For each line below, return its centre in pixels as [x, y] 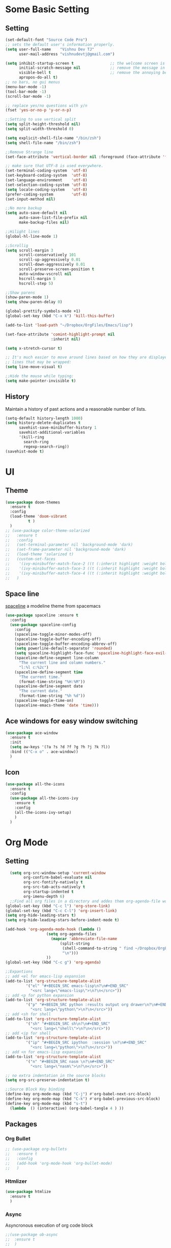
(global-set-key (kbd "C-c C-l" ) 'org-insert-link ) [61, 911]
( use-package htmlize [28, 1192]
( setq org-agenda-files [71, 934]
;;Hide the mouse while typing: [39, 376]
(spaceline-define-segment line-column [57, 658]
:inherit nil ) [66, 339]
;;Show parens [20, 293]
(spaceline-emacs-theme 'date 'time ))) [57, 705]
